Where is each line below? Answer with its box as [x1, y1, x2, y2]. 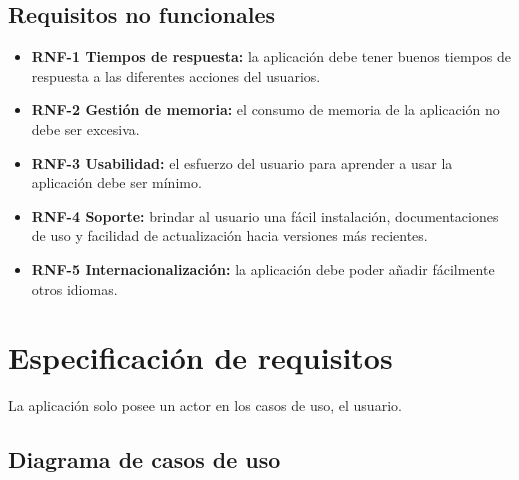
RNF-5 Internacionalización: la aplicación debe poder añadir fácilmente [31, 258, 495, 279]
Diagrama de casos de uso [8, 444, 281, 475]
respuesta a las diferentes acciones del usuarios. [31, 65, 321, 86]
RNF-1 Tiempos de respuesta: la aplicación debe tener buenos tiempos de [31, 46, 511, 67]
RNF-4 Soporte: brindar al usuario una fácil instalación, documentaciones [31, 205, 499, 226]
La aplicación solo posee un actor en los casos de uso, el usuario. [8, 395, 402, 416]
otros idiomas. [31, 278, 118, 299]
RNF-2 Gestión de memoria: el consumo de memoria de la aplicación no [31, 99, 500, 120]
